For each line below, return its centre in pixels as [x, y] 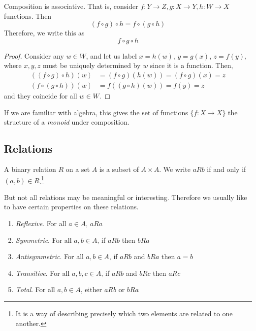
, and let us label [111, 55]
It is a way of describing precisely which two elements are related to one [124, 314]
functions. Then [28, 16]
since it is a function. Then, [192, 65]
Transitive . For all [43, 273]
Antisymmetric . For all [49, 256]
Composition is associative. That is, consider [71, 6]
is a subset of [119, 169]
